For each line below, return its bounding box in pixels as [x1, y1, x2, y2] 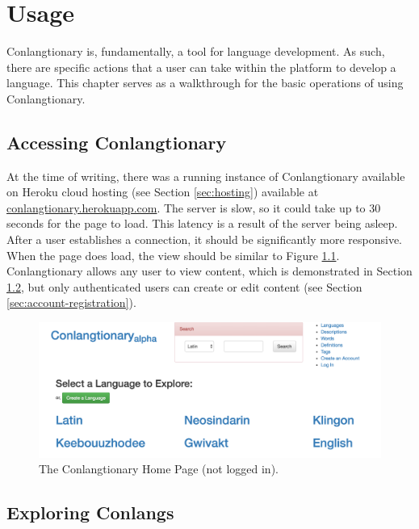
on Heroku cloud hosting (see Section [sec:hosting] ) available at [6, 183, 319, 200]
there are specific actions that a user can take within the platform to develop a [6, 58, 396, 75]
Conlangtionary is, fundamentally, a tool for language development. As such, [6, 43, 385, 60]
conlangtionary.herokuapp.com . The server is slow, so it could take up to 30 [6, 199, 381, 216]
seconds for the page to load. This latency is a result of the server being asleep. [6, 215, 398, 232]
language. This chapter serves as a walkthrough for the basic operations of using [6, 74, 404, 91]
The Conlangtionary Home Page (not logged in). [39, 460, 279, 477]
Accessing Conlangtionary [6, 129, 227, 154]
